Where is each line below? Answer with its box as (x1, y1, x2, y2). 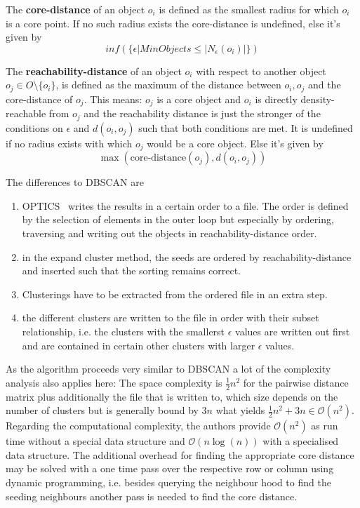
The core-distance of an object (6, 2, 145, 16)
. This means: (84, 91, 142, 106)
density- (300, 91, 335, 106)
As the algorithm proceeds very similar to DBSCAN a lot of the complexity (6, 361, 331, 376)
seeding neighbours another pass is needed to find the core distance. (6, 488, 298, 503)
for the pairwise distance (243, 375, 349, 389)
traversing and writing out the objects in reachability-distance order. (22, 225, 317, 240)
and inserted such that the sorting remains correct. (22, 263, 241, 278)
